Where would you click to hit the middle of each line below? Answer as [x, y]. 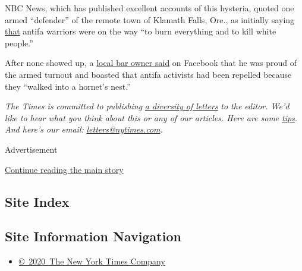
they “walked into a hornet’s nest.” [68, 86]
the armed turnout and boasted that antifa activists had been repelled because [148, 74]
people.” [19, 42]
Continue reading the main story [64, 169]
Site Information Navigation [93, 236]
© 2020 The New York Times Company [92, 261]
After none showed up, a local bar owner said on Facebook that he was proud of [151, 63]
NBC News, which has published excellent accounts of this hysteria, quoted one [150, 8]
